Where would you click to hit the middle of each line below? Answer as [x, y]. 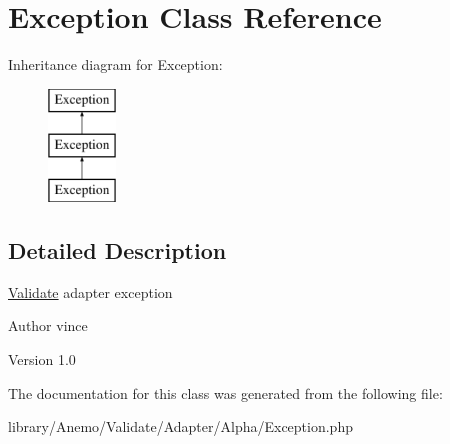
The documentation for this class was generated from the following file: [225, 392]
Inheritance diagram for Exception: [115, 64]
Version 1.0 [42, 359]
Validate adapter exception [90, 291]
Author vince [48, 325]
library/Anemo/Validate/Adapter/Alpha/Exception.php [180, 426]
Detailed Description [117, 250]
